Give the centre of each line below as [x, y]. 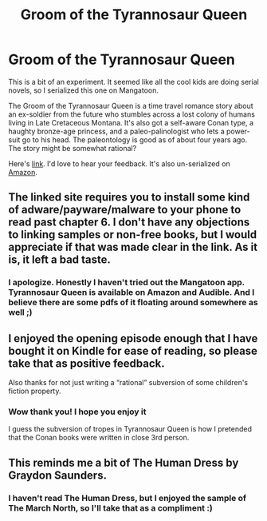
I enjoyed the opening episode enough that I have [133, 338]
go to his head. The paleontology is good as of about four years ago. [135, 139]
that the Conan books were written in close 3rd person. [99, 438]
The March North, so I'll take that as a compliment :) [110, 507]
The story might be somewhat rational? [73, 148]
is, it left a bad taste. [60, 260]
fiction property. [35, 391]
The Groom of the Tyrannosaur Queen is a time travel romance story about [131, 105]
